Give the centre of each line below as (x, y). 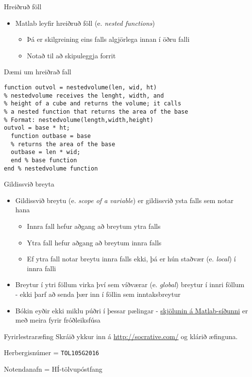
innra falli (42, 268)
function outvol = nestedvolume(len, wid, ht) (80, 87)
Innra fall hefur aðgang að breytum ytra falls (94, 226)
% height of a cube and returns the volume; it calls (93, 104)
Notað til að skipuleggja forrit (71, 55)
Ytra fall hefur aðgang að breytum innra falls (94, 242)
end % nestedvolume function (51, 168)
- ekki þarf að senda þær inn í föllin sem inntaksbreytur (98, 294)
